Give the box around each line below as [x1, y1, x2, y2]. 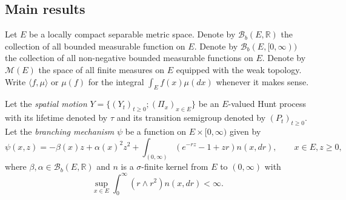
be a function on [125, 124, 187, 137]
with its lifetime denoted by [5, 111, 108, 124]
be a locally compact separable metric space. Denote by [29, 28, 236, 40]
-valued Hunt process [228, 97, 307, 110]
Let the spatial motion [5, 97, 87, 110]
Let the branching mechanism [5, 124, 115, 137]
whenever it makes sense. [216, 75, 309, 88]
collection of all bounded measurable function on [5, 39, 185, 52]
